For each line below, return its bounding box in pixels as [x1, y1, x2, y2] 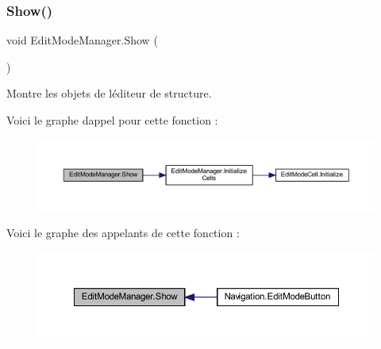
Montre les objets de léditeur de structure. [6, 85, 212, 102]
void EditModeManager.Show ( [6, 32, 158, 48]
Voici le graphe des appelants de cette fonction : [6, 224, 240, 241]
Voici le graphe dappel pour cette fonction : [6, 112, 218, 128]
